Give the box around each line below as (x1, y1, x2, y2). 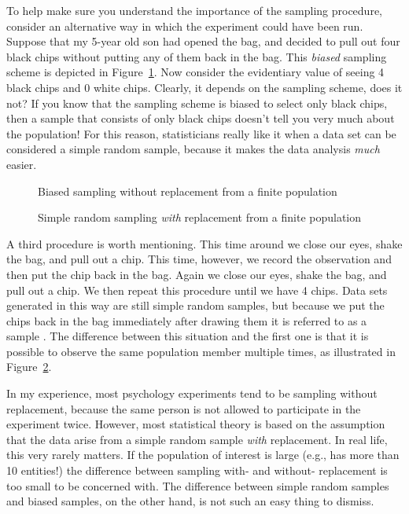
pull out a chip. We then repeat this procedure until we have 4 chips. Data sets (6, 281, 388, 298)
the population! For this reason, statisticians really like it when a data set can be (6, 125, 396, 141)
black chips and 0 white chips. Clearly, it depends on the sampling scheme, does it (6, 79, 403, 95)
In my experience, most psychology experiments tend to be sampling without (6, 385, 378, 402)
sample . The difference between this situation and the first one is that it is (6, 328, 369, 344)
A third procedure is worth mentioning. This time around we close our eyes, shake (6, 235, 403, 251)
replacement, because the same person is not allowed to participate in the (6, 400, 361, 417)
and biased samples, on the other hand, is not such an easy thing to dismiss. (6, 493, 374, 509)
